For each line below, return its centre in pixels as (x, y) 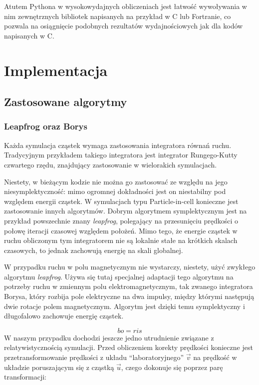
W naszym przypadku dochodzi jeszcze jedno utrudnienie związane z (109, 337)
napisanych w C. (29, 35)
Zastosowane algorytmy (66, 102)
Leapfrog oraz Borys (46, 126)
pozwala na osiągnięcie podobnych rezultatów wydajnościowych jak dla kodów (124, 26)
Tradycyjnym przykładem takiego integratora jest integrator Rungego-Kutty (121, 155)
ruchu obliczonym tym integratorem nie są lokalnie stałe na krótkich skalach (121, 240)
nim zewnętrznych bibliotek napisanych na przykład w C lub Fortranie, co (118, 16)
